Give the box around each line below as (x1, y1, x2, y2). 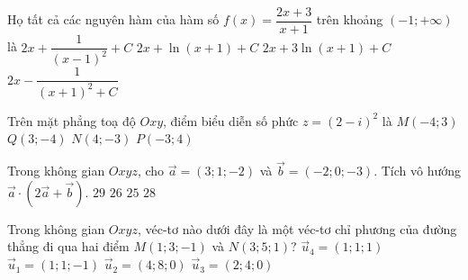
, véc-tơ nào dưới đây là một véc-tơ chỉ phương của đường (137, 219, 457, 238)
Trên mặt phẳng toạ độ (7, 111, 136, 130)
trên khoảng (316, 10, 383, 29)
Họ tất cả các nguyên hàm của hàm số (7, 10, 220, 29)
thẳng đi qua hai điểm (7, 237, 130, 256)
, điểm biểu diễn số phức (163, 111, 299, 130)
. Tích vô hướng (373, 161, 462, 180)
